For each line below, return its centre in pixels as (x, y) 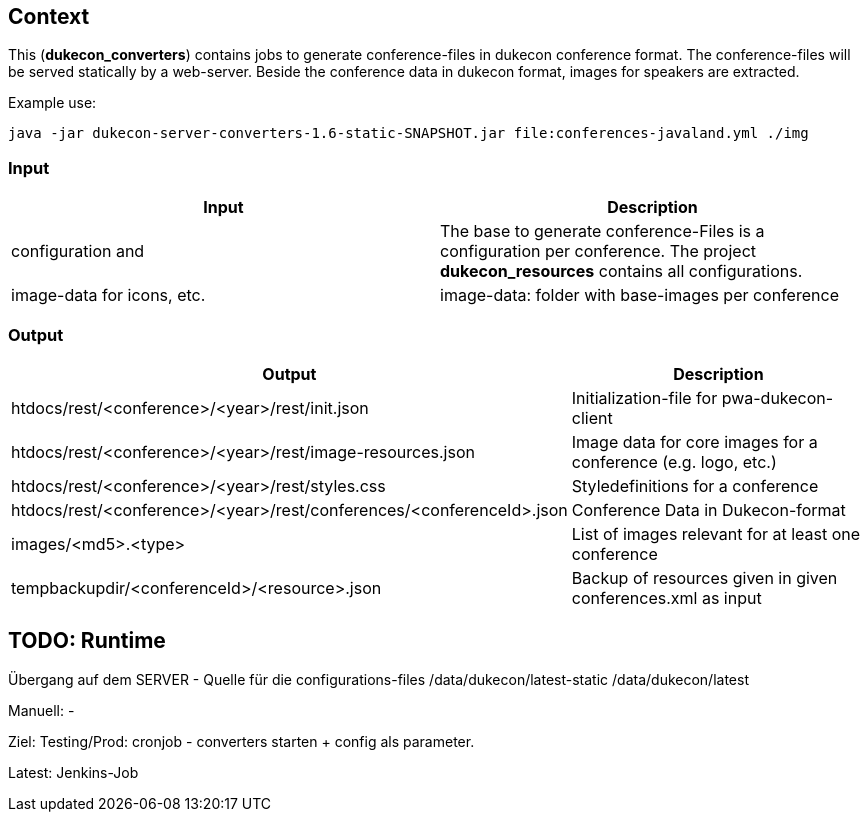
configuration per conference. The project (598, 251)
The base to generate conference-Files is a (602, 231)
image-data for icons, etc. (108, 295)
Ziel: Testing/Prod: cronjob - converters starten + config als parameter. (241, 741)
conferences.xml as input (666, 597)
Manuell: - (41, 710)
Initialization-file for (644, 397)
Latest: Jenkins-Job (73, 772)
